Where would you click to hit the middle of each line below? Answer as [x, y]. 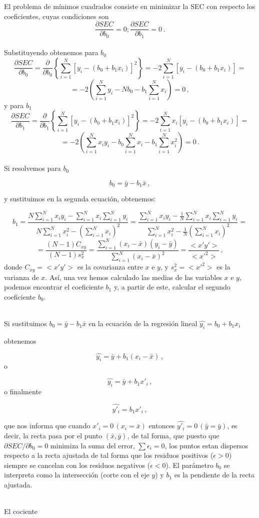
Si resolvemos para [32, 168]
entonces [162, 426]
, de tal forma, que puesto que [173, 435]
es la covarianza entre [110, 267]
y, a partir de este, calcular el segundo [172, 287]
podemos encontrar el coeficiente [54, 287]
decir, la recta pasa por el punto [53, 435]
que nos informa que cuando [47, 426]
